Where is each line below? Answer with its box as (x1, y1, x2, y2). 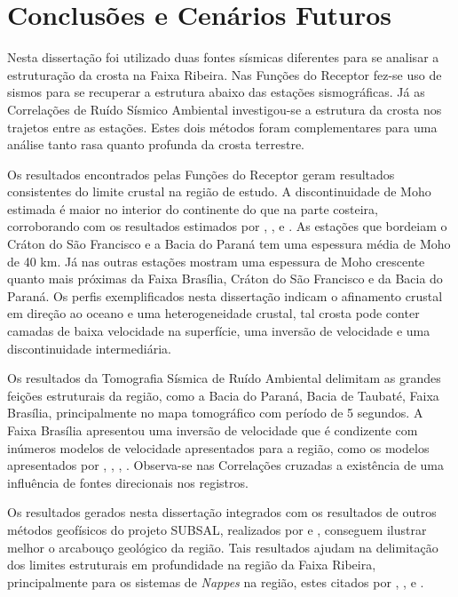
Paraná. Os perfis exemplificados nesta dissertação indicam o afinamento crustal (7, 286, 443, 305)
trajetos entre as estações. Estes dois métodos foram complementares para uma (7, 117, 438, 136)
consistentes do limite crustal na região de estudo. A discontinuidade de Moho (7, 182, 431, 201)
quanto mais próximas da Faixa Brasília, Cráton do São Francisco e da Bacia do (7, 269, 443, 288)
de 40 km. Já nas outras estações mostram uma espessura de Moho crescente (7, 251, 425, 270)
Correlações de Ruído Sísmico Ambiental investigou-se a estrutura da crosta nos (7, 99, 442, 118)
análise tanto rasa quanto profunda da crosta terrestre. (7, 135, 305, 154)
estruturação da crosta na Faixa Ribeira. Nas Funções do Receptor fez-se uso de (7, 65, 442, 84)
